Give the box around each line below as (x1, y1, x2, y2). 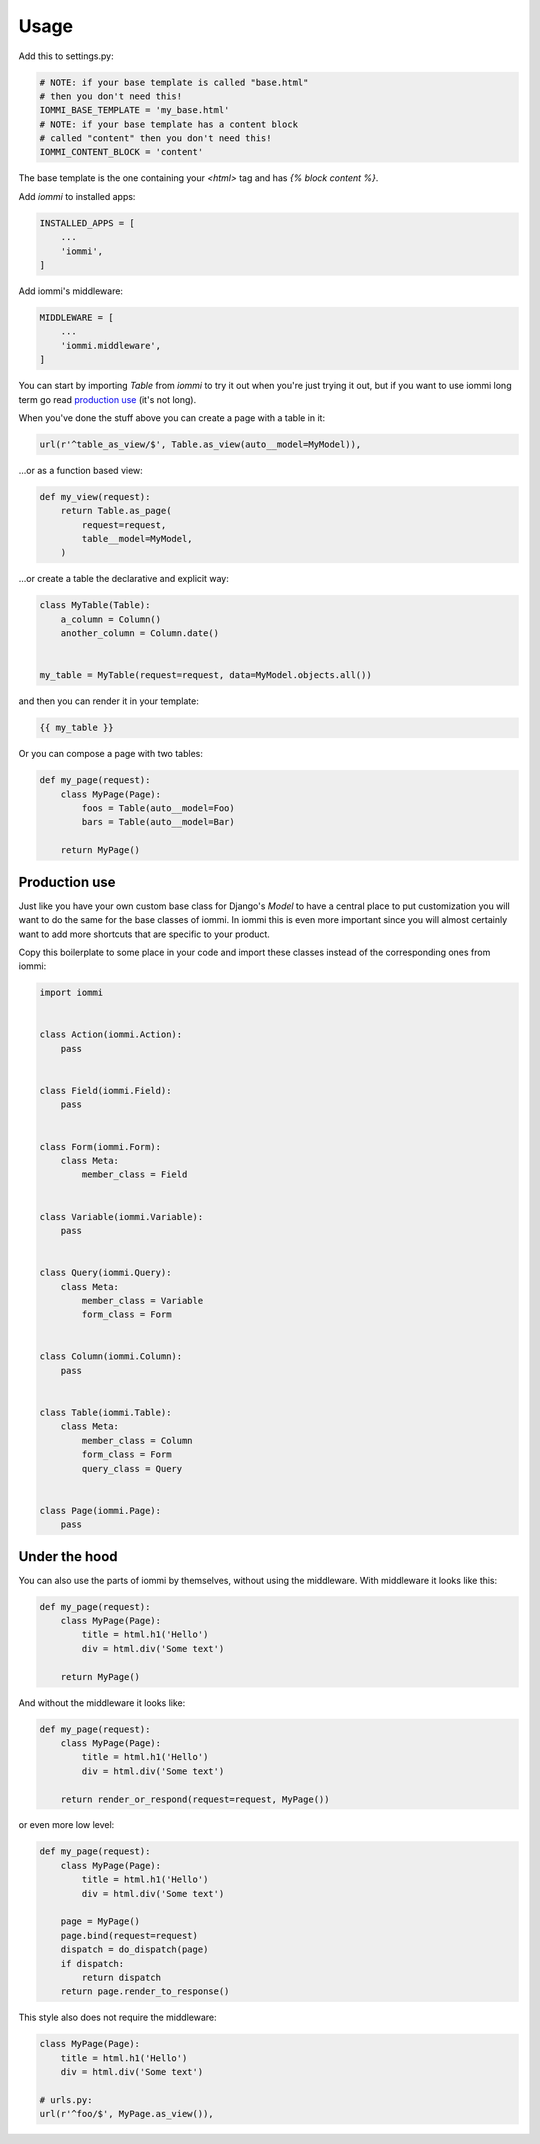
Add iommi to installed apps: (18, 190, 136, 202)
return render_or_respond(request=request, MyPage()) (60, 1793, 330, 1805)
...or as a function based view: (18, 464, 144, 476)
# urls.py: (39, 2094, 93, 2105)
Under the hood (18, 1548, 119, 1565)
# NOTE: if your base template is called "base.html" (39, 76, 309, 88)
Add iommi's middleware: (18, 285, 124, 297)
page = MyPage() (60, 1916, 140, 1927)
